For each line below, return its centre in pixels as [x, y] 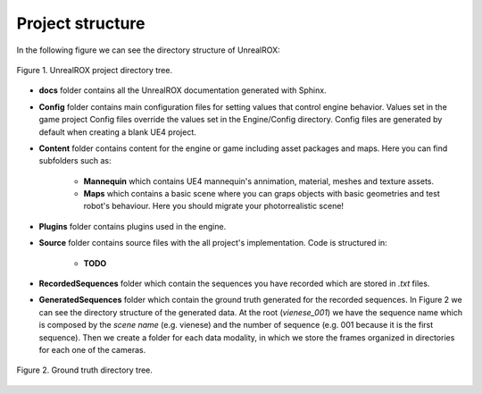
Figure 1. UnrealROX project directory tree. [95, 70]
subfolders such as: [75, 161]
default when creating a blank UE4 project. [117, 132]
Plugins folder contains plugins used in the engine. [133, 226]
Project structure [81, 23]
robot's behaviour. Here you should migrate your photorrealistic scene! [213, 206]
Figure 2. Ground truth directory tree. [85, 370]
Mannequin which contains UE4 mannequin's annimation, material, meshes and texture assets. [259, 181]
